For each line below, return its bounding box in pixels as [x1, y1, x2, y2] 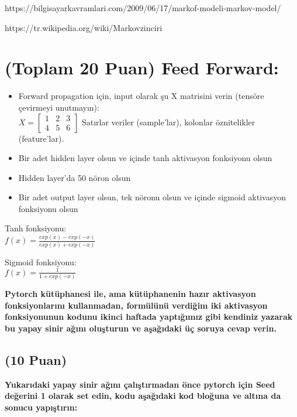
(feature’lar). [18, 132, 64, 144]
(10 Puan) [5, 350, 67, 368]
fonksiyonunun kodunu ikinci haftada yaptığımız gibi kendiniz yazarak [5, 310, 293, 323]
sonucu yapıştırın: [5, 401, 78, 413]
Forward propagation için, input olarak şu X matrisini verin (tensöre [18, 90, 264, 102]
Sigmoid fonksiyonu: [5, 255, 77, 268]
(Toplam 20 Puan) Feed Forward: [5, 56, 279, 80]
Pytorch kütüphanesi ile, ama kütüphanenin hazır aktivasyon [5, 288, 256, 300]
